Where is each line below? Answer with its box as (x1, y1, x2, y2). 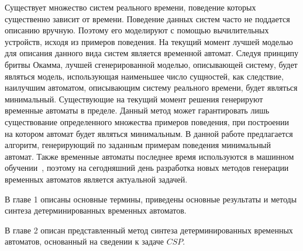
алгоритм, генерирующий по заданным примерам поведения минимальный (5, 139, 271, 151)
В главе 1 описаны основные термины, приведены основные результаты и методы (5, 192, 297, 205)
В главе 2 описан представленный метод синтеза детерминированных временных (5, 224, 293, 236)
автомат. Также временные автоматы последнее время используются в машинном (5, 150, 294, 162)
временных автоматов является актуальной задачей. (5, 173, 188, 185)
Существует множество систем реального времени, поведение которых (5, 1, 256, 13)
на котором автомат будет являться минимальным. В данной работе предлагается (5, 127, 293, 139)
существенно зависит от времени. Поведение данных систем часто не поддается (5, 12, 290, 25)
